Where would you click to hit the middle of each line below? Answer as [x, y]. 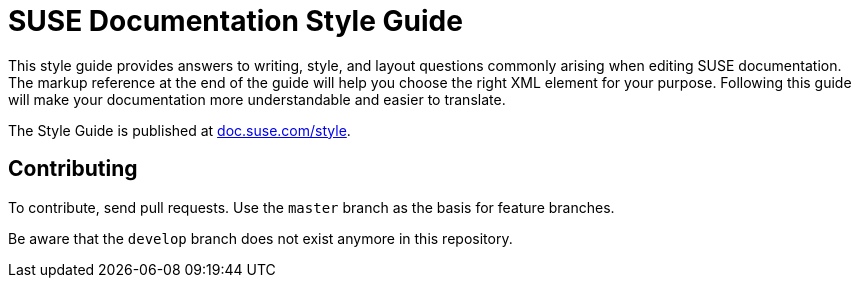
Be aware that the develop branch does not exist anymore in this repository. [260, 238]
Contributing [73, 169]
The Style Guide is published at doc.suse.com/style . [179, 130]
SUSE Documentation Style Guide [235, 21]
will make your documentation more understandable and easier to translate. [257, 99]
